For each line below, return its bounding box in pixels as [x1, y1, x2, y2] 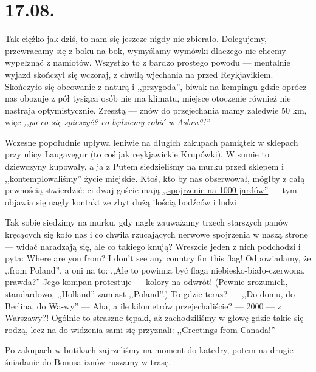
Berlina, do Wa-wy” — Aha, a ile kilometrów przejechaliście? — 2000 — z [5, 299, 281, 312]
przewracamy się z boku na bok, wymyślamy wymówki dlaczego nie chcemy [5, 44, 286, 57]
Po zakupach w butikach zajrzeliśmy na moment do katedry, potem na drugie [5, 343, 294, 356]
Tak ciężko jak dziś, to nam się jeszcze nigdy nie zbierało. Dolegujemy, [5, 32, 267, 45]
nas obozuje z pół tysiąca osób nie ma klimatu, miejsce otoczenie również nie [5, 92, 291, 105]
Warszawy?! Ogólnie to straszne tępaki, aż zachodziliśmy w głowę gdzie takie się [5, 311, 304, 324]
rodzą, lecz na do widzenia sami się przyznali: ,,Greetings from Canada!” [5, 323, 275, 336]
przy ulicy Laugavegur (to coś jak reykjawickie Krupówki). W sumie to [5, 148, 269, 160]
